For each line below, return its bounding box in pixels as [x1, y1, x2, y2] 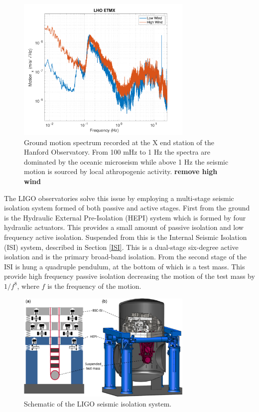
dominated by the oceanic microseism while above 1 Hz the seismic [24, 156, 229, 167]
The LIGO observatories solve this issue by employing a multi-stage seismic [4, 193, 234, 203]
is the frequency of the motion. [47, 280, 141, 291]
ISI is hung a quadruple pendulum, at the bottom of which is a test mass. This [4, 261, 245, 271]
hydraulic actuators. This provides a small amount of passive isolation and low [4, 222, 244, 232]
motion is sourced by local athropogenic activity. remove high [24, 166, 218, 177]
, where [17, 280, 39, 291]
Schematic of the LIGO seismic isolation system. [24, 398, 172, 409]
